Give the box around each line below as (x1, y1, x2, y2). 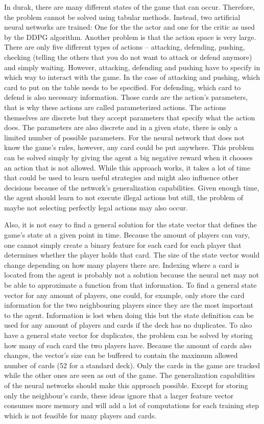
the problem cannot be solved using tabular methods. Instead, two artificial (4, 11, 241, 22)
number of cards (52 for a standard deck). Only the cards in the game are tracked (4, 359, 260, 370)
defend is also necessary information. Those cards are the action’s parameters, (4, 92, 248, 102)
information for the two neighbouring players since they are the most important (4, 300, 254, 310)
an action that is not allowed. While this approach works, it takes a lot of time (4, 162, 251, 173)
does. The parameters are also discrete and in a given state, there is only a (4, 122, 238, 133)
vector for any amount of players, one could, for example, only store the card (4, 289, 245, 300)
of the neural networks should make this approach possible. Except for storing (4, 379, 248, 390)
